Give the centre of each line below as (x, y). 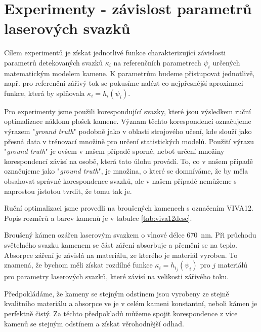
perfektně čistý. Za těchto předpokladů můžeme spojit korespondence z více (121, 313)
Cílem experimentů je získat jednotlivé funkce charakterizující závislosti (115, 53)
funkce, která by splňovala (45, 93)
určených (226, 62)
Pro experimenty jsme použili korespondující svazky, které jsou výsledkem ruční (128, 111)
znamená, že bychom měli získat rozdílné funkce (78, 265)
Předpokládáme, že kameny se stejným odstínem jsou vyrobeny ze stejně (117, 293)
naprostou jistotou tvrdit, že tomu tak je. (68, 191)
